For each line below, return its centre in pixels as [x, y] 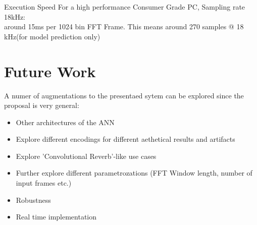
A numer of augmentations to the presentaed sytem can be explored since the [124, 95]
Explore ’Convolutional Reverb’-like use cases [86, 156]
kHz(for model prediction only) [52, 36]
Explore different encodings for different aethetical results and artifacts [125, 139]
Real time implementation [56, 217]
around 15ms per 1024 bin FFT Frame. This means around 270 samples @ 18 [124, 26]
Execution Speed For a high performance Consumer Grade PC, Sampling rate [125, 7]
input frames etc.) [44, 183]
